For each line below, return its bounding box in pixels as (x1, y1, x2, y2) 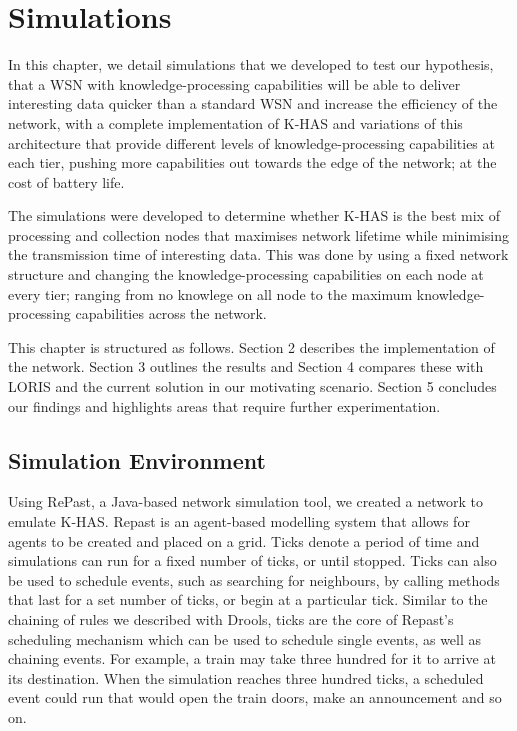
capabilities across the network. (75, 303, 267, 324)
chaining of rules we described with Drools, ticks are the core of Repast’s (8, 608, 454, 629)
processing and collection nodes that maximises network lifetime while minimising (8, 224, 510, 245)
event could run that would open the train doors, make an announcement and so (8, 687, 502, 708)
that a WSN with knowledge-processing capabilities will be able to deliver (8, 73, 461, 94)
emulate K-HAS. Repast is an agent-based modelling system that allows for (8, 511, 470, 532)
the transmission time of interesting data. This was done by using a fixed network (8, 244, 509, 265)
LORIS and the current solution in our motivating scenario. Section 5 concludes (8, 376, 497, 397)
